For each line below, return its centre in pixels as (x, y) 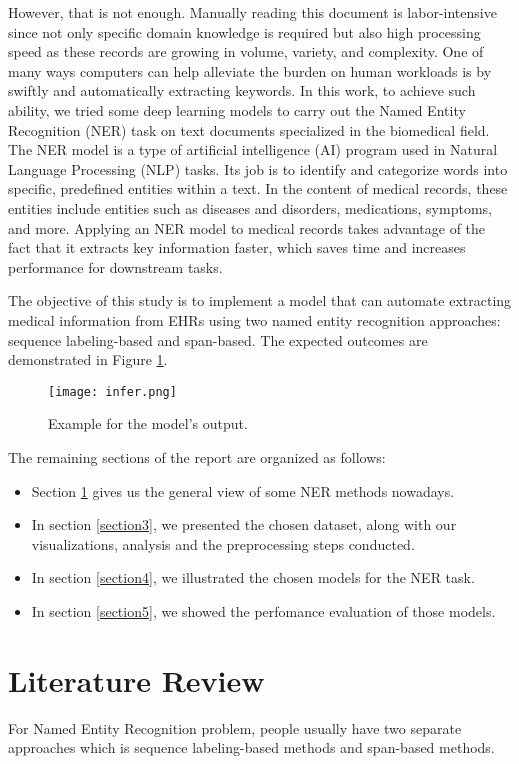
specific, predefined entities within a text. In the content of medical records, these (258, 188)
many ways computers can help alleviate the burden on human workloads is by (250, 70)
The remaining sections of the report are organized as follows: (197, 456)
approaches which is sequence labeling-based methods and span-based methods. (251, 747)
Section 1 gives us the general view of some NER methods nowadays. (243, 490)
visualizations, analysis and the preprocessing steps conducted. (223, 543)
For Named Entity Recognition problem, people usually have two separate (235, 727)
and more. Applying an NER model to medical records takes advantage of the (247, 227)
